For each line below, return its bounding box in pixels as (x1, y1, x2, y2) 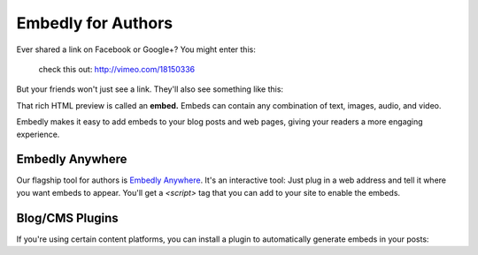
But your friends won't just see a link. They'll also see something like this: (16, 84, 283, 94)
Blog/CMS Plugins (16, 210, 119, 225)
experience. (16, 129, 60, 139)
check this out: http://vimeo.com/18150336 (38, 64, 195, 74)
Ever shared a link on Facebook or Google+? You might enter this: (16, 44, 256, 55)
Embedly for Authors (16, 13, 173, 33)
